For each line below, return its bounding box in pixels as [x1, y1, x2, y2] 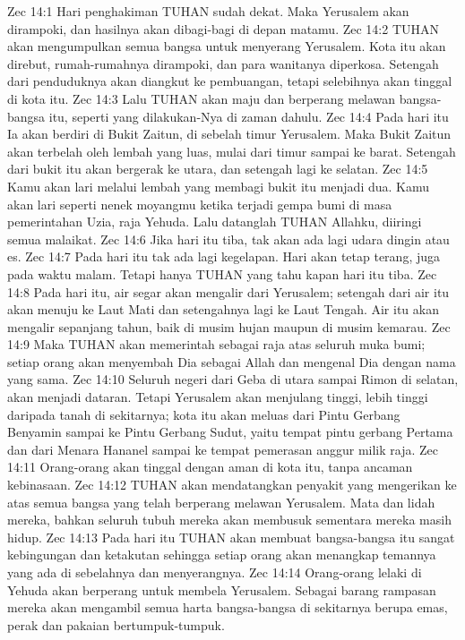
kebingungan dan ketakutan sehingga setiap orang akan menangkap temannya [7, 545, 436, 564]
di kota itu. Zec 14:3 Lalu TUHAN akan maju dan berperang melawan [7, 89, 396, 107]
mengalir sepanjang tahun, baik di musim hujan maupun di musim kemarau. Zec [7, 317, 451, 336]
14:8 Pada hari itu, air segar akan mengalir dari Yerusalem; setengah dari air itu [7, 282, 450, 301]
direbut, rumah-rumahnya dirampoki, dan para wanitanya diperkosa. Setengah [7, 54, 439, 73]
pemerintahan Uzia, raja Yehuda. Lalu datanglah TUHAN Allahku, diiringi [7, 212, 422, 231]
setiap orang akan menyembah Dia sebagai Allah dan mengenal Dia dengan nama [7, 352, 456, 371]
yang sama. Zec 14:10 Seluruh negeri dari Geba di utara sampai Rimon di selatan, [7, 370, 459, 388]
